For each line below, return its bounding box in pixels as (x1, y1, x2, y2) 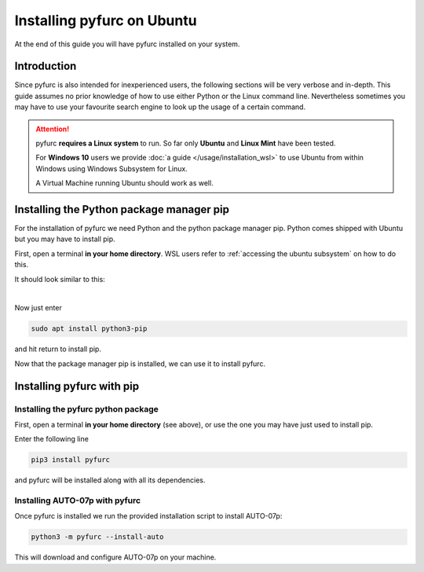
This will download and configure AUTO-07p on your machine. (14, 552, 217, 562)
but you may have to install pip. (14, 234, 115, 244)
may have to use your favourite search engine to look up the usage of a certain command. (14, 102, 306, 112)
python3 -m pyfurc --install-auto (31, 533, 164, 541)
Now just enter (14, 303, 62, 313)
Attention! (35, 124, 70, 134)
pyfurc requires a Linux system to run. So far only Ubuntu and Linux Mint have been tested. (35, 138, 336, 148)
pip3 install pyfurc (31, 456, 110, 464)
